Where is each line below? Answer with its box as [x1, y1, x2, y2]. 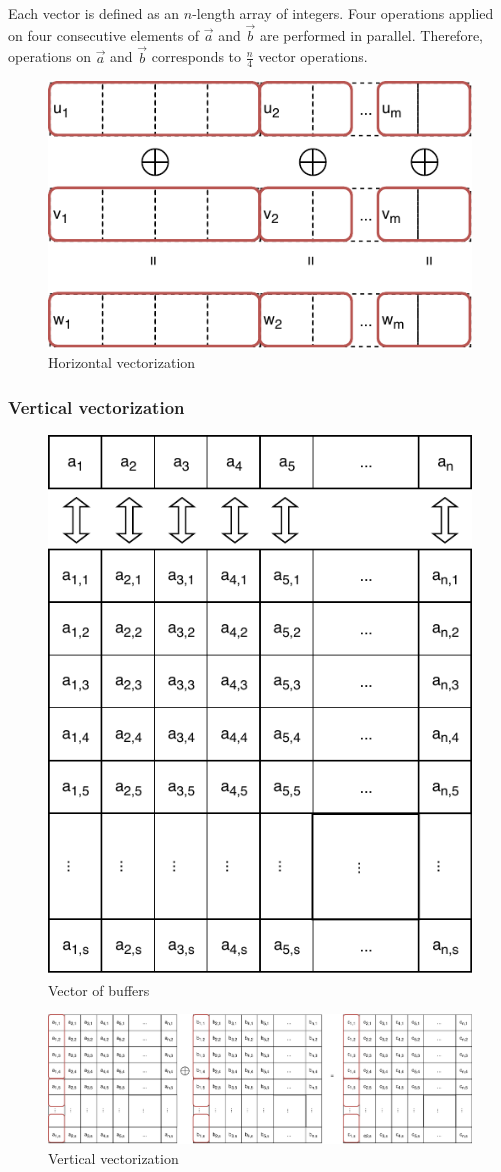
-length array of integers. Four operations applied [192, 3, 494, 23]
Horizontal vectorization [48, 352, 196, 373]
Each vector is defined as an [8, 3, 180, 23]
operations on [8, 46, 91, 67]
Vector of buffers [48, 979, 150, 1000]
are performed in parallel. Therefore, [259, 24, 484, 45]
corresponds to [151, 46, 242, 67]
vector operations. [258, 46, 368, 67]
